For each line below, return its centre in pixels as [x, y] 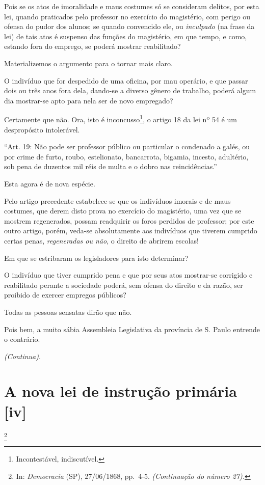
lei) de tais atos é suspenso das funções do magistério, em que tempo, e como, [126, 36]
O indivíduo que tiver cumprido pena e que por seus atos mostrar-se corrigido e [128, 275]
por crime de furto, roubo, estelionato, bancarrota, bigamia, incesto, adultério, [126, 156]
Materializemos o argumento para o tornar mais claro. [88, 63]
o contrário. [22, 339]
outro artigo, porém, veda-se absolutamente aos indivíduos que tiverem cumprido [131, 231]
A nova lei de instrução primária [121, 391]
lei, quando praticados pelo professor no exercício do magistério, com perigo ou [127, 16]
